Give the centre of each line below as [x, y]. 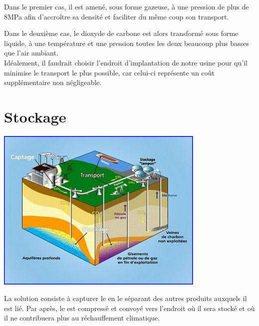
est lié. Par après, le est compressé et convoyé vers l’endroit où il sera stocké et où [129, 308]
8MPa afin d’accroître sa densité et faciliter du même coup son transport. [116, 16]
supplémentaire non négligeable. [53, 82]
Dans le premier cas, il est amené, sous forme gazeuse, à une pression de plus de [126, 6]
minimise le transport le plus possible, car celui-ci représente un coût [109, 72]
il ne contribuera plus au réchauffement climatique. [82, 318]
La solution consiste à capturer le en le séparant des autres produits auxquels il [125, 298]
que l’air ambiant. [31, 53]
